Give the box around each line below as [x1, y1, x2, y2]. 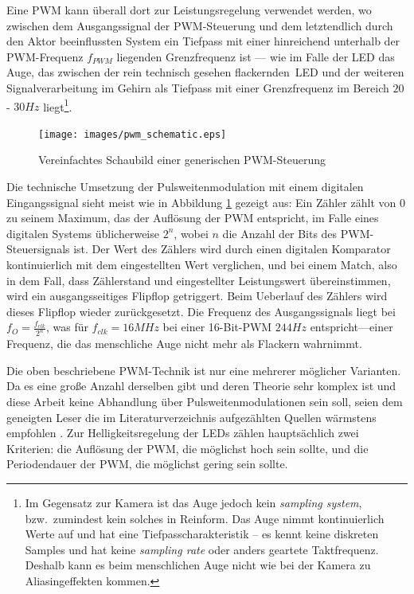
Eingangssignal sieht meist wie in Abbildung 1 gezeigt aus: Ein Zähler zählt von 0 [6, 193, 405, 210]
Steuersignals [6, 240, 70, 257]
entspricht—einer [310, 318, 393, 335]
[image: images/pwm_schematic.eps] [38, 128, 227, 140]
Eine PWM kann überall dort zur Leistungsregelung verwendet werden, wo [6, 2, 372, 18]
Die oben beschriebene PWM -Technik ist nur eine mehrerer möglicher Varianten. [6, 361, 401, 378]
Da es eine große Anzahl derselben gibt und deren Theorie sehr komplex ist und [6, 377, 396, 394]
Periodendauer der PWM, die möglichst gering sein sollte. [6, 455, 288, 472]
